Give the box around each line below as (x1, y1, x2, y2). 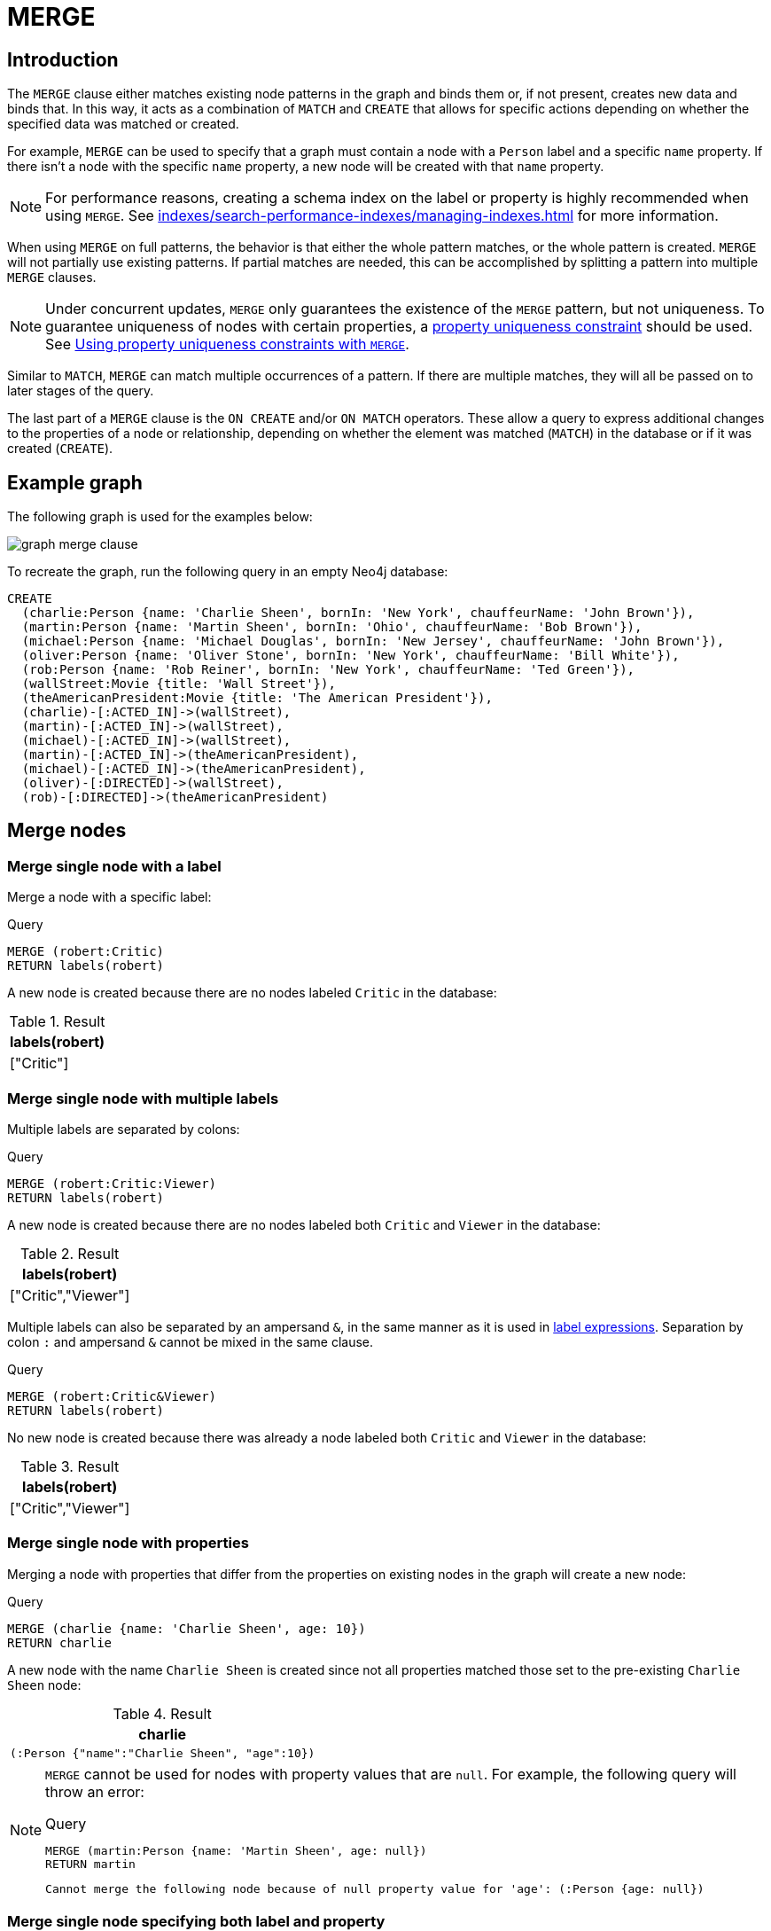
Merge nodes (7, 819, 127, 842)
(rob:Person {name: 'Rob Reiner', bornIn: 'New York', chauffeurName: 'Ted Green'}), (21, 662, 635, 677)
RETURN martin (45, 1857, 136, 1871)
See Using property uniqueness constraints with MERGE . (45, 335, 409, 354)
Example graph (7, 471, 143, 494)
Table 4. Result (113, 1704, 212, 1723)
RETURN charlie (7, 1635, 113, 1650)
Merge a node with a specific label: (7, 889, 212, 905)
